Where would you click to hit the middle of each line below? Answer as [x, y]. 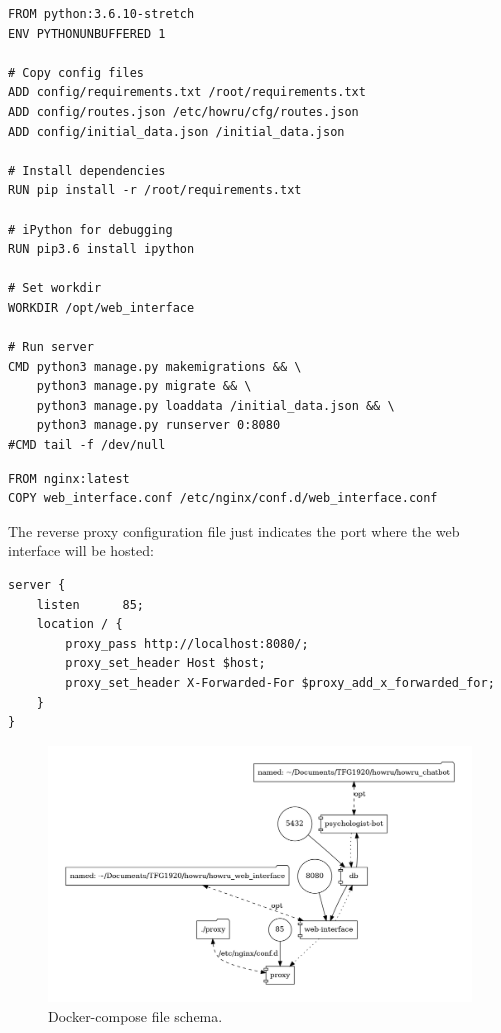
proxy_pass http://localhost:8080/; [187, 643]
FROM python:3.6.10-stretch [101, 14]
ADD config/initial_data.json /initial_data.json [176, 131]
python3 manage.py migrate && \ [144, 386]
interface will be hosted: [81, 550]
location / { [79, 624]
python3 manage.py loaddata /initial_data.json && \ [215, 405]
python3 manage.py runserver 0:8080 [158, 425]
